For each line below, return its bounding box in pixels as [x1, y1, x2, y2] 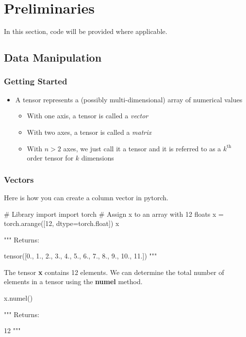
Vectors [4, 173, 34, 185]
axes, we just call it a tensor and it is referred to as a [63, 143, 221, 153]
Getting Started [4, 75, 67, 87]
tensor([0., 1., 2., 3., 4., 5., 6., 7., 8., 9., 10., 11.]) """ [4, 251, 157, 261]
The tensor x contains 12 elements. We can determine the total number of [4, 267, 224, 277]
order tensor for [27, 153, 74, 163]
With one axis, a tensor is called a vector [27, 111, 148, 121]
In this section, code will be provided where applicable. [4, 26, 167, 36]
